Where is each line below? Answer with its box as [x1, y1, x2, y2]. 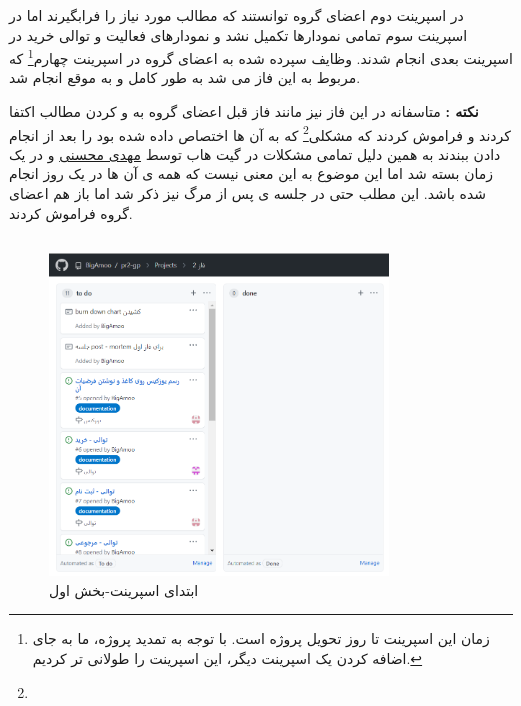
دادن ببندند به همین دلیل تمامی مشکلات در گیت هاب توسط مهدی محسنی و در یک [9, 143, 501, 164]
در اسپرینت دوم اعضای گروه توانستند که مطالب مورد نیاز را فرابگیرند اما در [9, 5, 464, 25]
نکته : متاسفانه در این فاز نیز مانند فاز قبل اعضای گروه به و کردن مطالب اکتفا [9, 101, 479, 122]
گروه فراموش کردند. [9, 202, 133, 223]
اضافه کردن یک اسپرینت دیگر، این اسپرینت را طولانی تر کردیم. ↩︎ [32, 647, 423, 668]
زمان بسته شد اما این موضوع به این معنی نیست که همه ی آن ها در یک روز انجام [9, 163, 493, 184]
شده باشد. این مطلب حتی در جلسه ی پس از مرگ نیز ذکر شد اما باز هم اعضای [9, 183, 486, 204]
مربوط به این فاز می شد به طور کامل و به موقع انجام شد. [9, 67, 361, 88]
